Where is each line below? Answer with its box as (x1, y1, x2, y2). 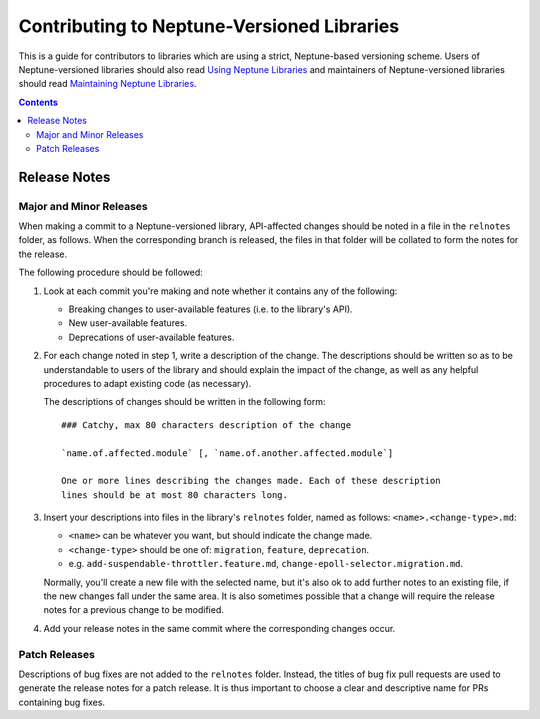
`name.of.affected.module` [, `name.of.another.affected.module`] (61, 447, 394, 459)
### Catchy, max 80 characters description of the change (61, 419, 352, 430)
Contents (18, 96, 59, 108)
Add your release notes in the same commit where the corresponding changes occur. (43, 622, 396, 634)
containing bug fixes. (18, 696, 105, 708)
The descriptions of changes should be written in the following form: (43, 396, 326, 408)
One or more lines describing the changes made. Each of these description (61, 475, 441, 487)
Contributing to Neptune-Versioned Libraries (18, 15, 400, 37)
